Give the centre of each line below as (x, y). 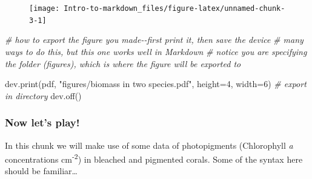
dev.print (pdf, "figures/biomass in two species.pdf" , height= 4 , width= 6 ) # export (156, 84)
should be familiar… (41, 171)
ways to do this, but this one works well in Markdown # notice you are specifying (156, 51)
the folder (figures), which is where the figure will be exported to (123, 63)
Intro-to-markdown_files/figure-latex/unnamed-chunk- (174, 8)
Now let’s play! (42, 122)
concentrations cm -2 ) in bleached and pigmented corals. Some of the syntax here (154, 158)
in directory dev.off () (43, 95)
